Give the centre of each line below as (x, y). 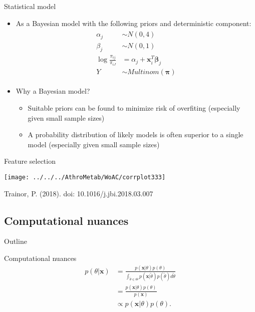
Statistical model (30, 6)
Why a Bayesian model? (53, 91)
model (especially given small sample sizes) (94, 144)
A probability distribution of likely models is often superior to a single (136, 134)
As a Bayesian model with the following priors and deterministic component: (134, 23)
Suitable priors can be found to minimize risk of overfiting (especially (134, 107)
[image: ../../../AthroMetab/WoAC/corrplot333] (85, 177)
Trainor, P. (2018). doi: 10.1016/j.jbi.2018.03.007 (79, 193)
